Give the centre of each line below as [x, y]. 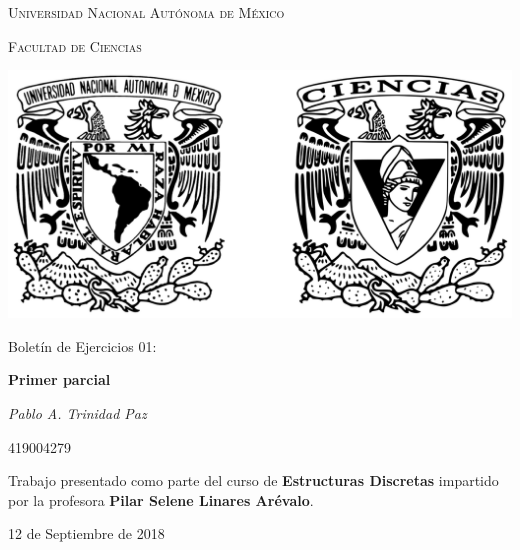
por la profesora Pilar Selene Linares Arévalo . [161, 499]
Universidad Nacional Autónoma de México [146, 12]
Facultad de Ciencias [75, 45]
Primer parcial [59, 379]
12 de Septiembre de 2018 [86, 533]
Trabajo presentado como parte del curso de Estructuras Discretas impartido [253, 480]
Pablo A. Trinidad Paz [77, 413]
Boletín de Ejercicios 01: [82, 345]
